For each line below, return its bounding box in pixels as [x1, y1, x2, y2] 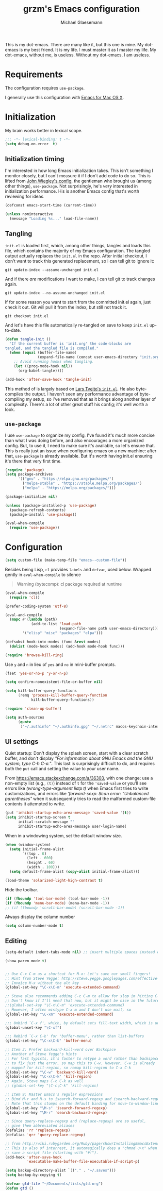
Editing [5, 936, 27, 945]
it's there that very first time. [5, 458, 62, 464]
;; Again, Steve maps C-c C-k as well [5, 1079, 83, 1084]
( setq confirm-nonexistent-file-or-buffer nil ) [5, 680, 103, 684]
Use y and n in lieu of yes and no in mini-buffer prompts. [5, 662, 116, 667]
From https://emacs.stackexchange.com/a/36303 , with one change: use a [5, 775, 153, 781]
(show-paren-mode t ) [5, 958, 47, 963]
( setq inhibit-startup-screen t [5, 815, 70, 820]
